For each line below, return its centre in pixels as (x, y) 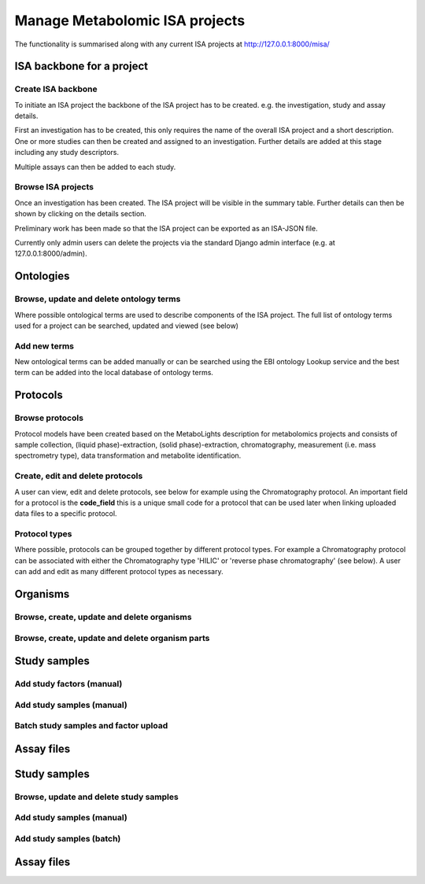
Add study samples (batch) (68, 838)
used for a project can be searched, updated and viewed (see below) (127, 326)
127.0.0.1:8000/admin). (51, 254)
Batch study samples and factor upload (91, 726)
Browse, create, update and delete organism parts (112, 638)
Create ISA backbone (56, 89)
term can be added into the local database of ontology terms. (114, 373)
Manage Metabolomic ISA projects (130, 20)
